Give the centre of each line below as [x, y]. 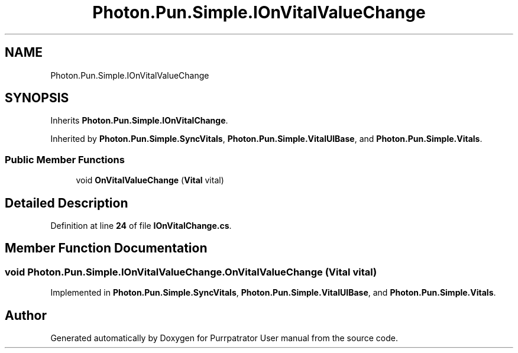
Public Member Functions [65, 159]
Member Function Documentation [106, 248]
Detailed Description [67, 203]
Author [26, 315]
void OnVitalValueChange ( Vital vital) [150, 180]
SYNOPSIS [37, 98]
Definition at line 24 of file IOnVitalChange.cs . [141, 226]
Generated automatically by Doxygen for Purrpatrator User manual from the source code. [224, 338]
